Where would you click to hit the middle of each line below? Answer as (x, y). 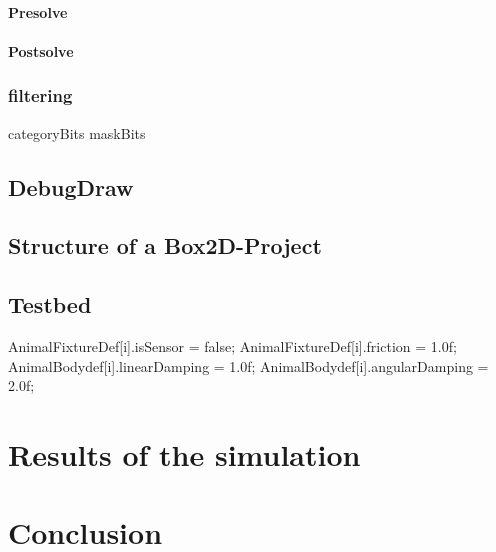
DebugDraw (71, 186)
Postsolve (41, 50)
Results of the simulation (184, 453)
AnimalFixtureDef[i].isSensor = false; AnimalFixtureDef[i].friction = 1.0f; (232, 345)
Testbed (50, 304)
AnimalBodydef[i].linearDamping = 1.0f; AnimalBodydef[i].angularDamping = (248, 365)
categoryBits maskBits (77, 132)
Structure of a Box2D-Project (165, 245)
